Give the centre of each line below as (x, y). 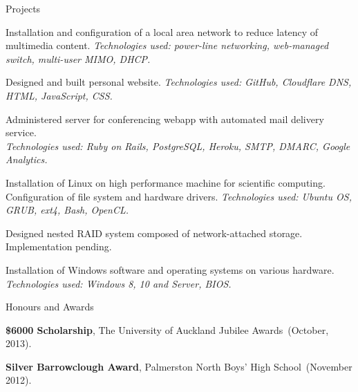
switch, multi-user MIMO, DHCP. (78, 58)
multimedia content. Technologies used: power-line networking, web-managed (167, 45)
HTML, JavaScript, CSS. (59, 95)
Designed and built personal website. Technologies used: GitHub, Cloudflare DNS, (179, 82)
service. (21, 132)
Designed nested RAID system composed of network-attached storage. (154, 233)
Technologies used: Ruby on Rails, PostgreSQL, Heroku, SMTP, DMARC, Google (178, 146)
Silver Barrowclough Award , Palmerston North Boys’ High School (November (179, 366)
